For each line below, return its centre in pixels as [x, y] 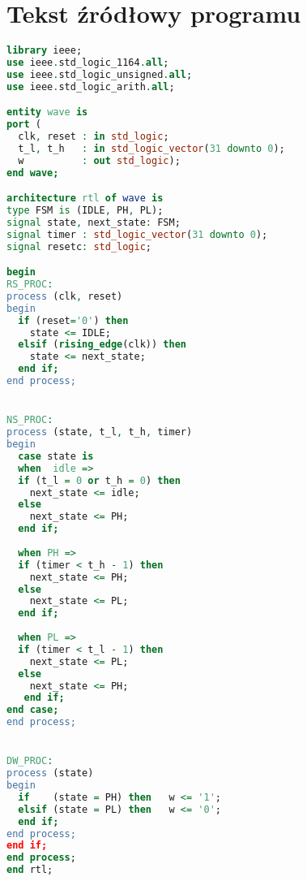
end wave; [33, 173]
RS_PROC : [30, 285]
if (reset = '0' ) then [73, 320]
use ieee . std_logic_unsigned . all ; [100, 74]
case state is [56, 456]
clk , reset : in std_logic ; [94, 137]
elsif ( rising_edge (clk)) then [102, 345]
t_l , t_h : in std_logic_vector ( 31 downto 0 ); [151, 148]
